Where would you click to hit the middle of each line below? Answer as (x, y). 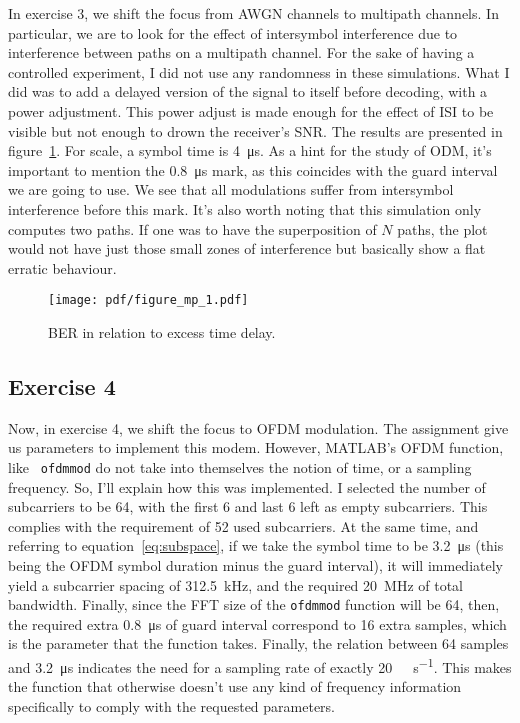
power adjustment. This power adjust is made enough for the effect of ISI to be (251, 110)
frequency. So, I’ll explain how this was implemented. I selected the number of (247, 486)
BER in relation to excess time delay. (162, 331)
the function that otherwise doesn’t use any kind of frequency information (235, 686)
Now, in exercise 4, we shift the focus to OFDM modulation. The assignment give (258, 427)
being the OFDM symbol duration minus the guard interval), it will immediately (255, 564)
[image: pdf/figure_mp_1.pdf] (148, 300)
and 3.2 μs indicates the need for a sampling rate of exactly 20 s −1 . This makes (260, 665)
